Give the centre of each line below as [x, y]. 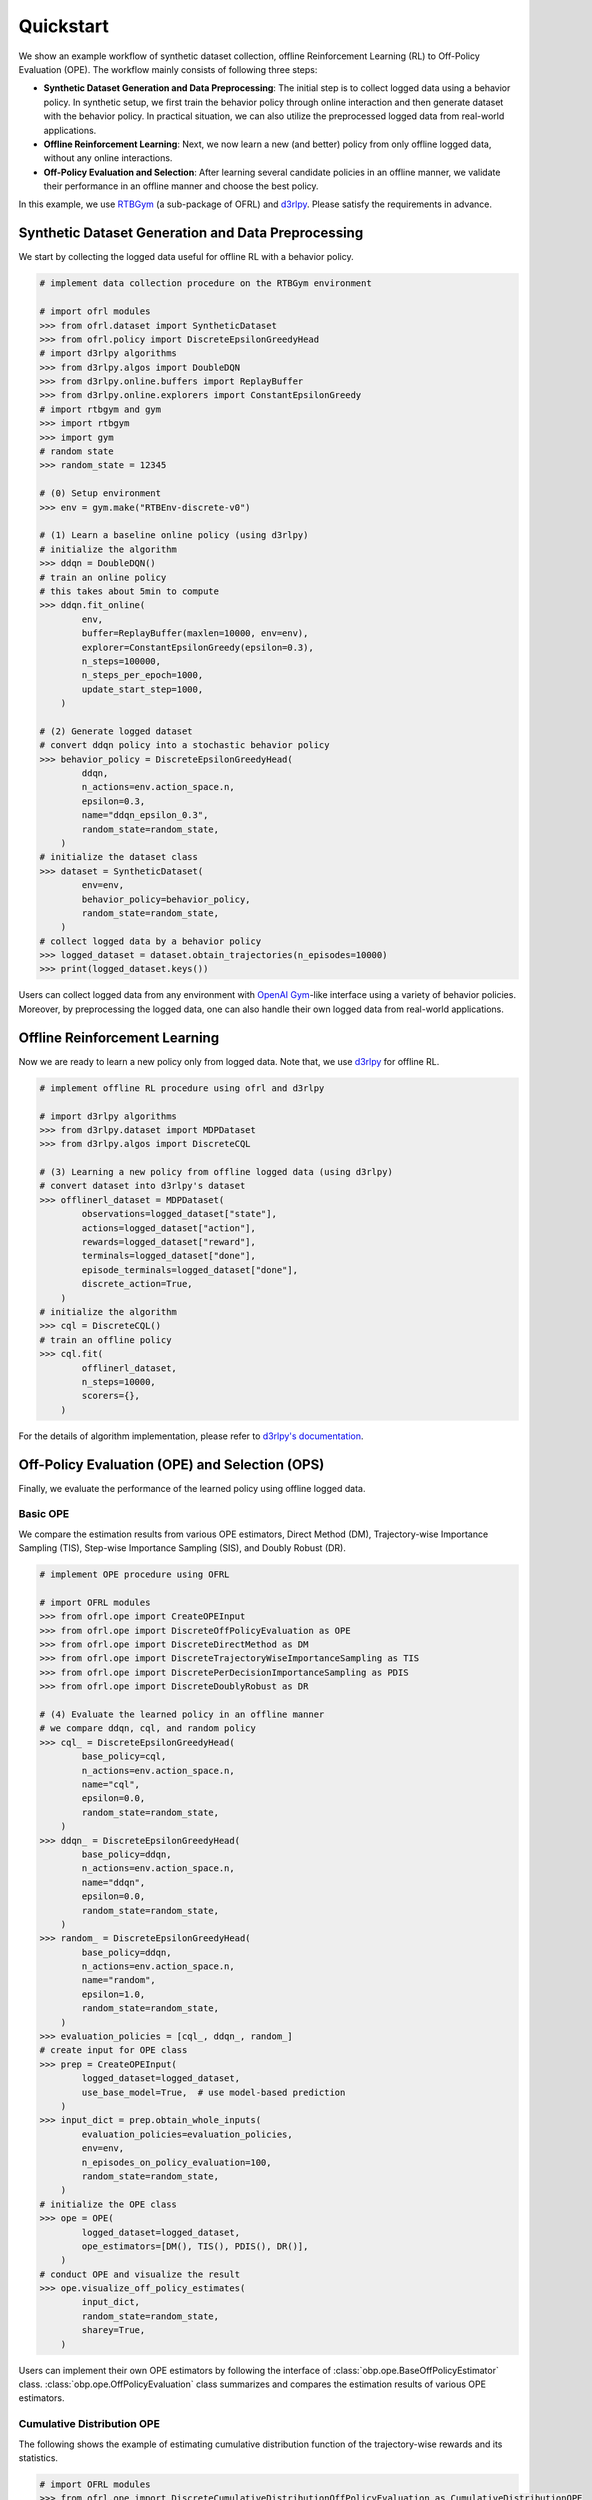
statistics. [38, 2457]
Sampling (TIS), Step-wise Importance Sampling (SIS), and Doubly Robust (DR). [182, 1548]
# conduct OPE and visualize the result [139, 2274]
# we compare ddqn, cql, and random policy [148, 1728]
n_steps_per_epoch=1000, [142, 675]
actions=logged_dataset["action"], [169, 1228]
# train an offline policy [105, 1339]
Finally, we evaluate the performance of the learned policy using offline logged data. [192, 1488]
